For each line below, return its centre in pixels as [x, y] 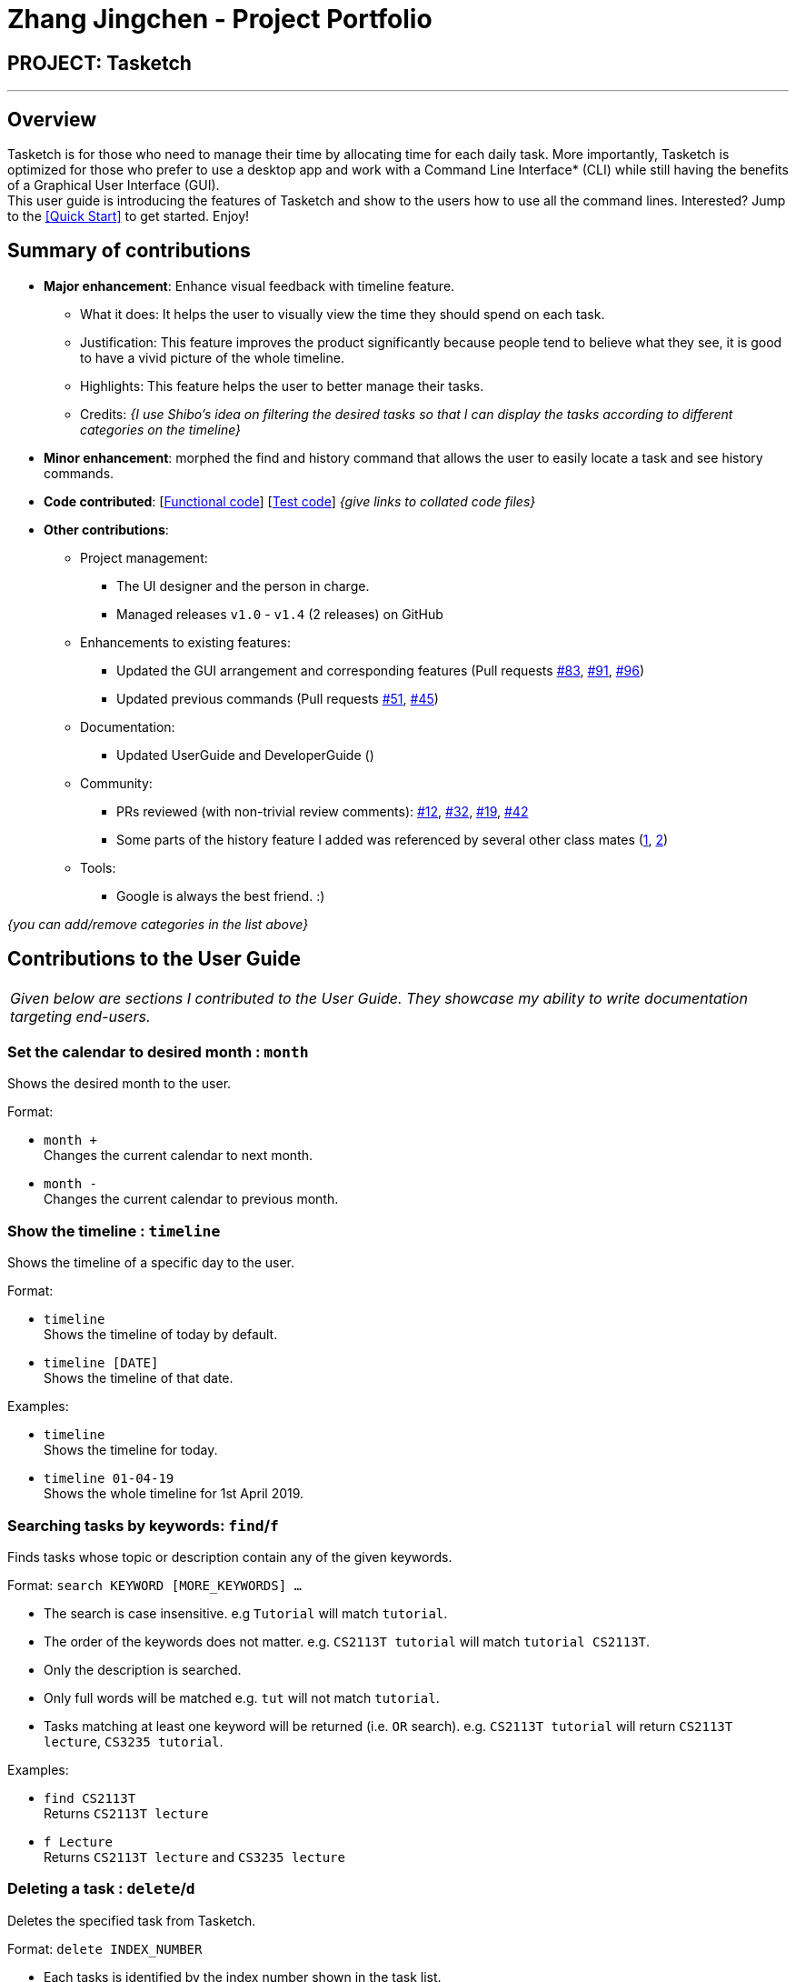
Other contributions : [106, 529]
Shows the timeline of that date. [139, 1378]
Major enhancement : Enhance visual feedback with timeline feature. [249, 285]
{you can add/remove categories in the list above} [158, 924]
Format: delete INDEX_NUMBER [105, 1948]
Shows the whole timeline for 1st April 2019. [174, 1494]
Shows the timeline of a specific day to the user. [151, 1263]
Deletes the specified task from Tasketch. [132, 1920]
